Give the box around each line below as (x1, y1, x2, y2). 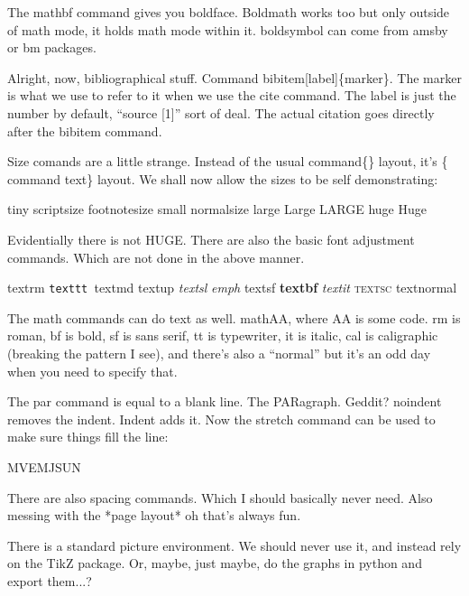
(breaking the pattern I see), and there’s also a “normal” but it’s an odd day (7, 343, 431, 362)
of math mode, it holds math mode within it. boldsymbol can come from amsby (7, 20, 448, 39)
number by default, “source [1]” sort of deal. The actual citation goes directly (7, 103, 435, 122)
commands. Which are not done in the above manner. (7, 247, 305, 266)
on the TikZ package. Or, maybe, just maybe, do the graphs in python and (7, 554, 422, 573)
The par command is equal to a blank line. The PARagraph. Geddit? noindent (7, 392, 442, 411)
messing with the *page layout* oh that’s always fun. (7, 506, 301, 525)
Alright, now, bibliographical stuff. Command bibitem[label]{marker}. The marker (7, 68, 462, 87)
